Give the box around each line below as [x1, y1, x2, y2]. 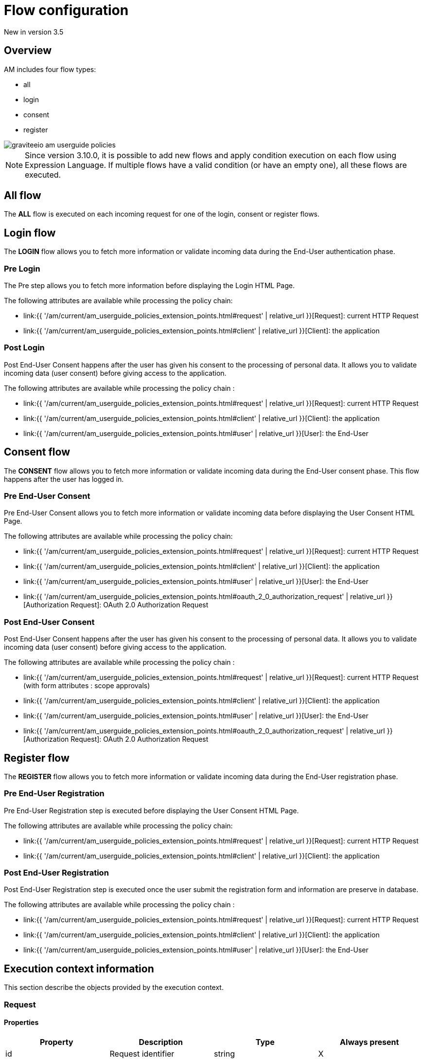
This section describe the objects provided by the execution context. [4, 983, 224, 992]
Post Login [4, 343, 45, 353]
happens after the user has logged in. [4, 475, 124, 483]
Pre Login [4, 263, 40, 274]
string [214, 1048, 235, 1059]
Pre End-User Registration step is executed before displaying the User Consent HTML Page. [4, 806, 299, 815]
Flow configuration [4, 2, 129, 18]
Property [39, 1037, 73, 1047]
